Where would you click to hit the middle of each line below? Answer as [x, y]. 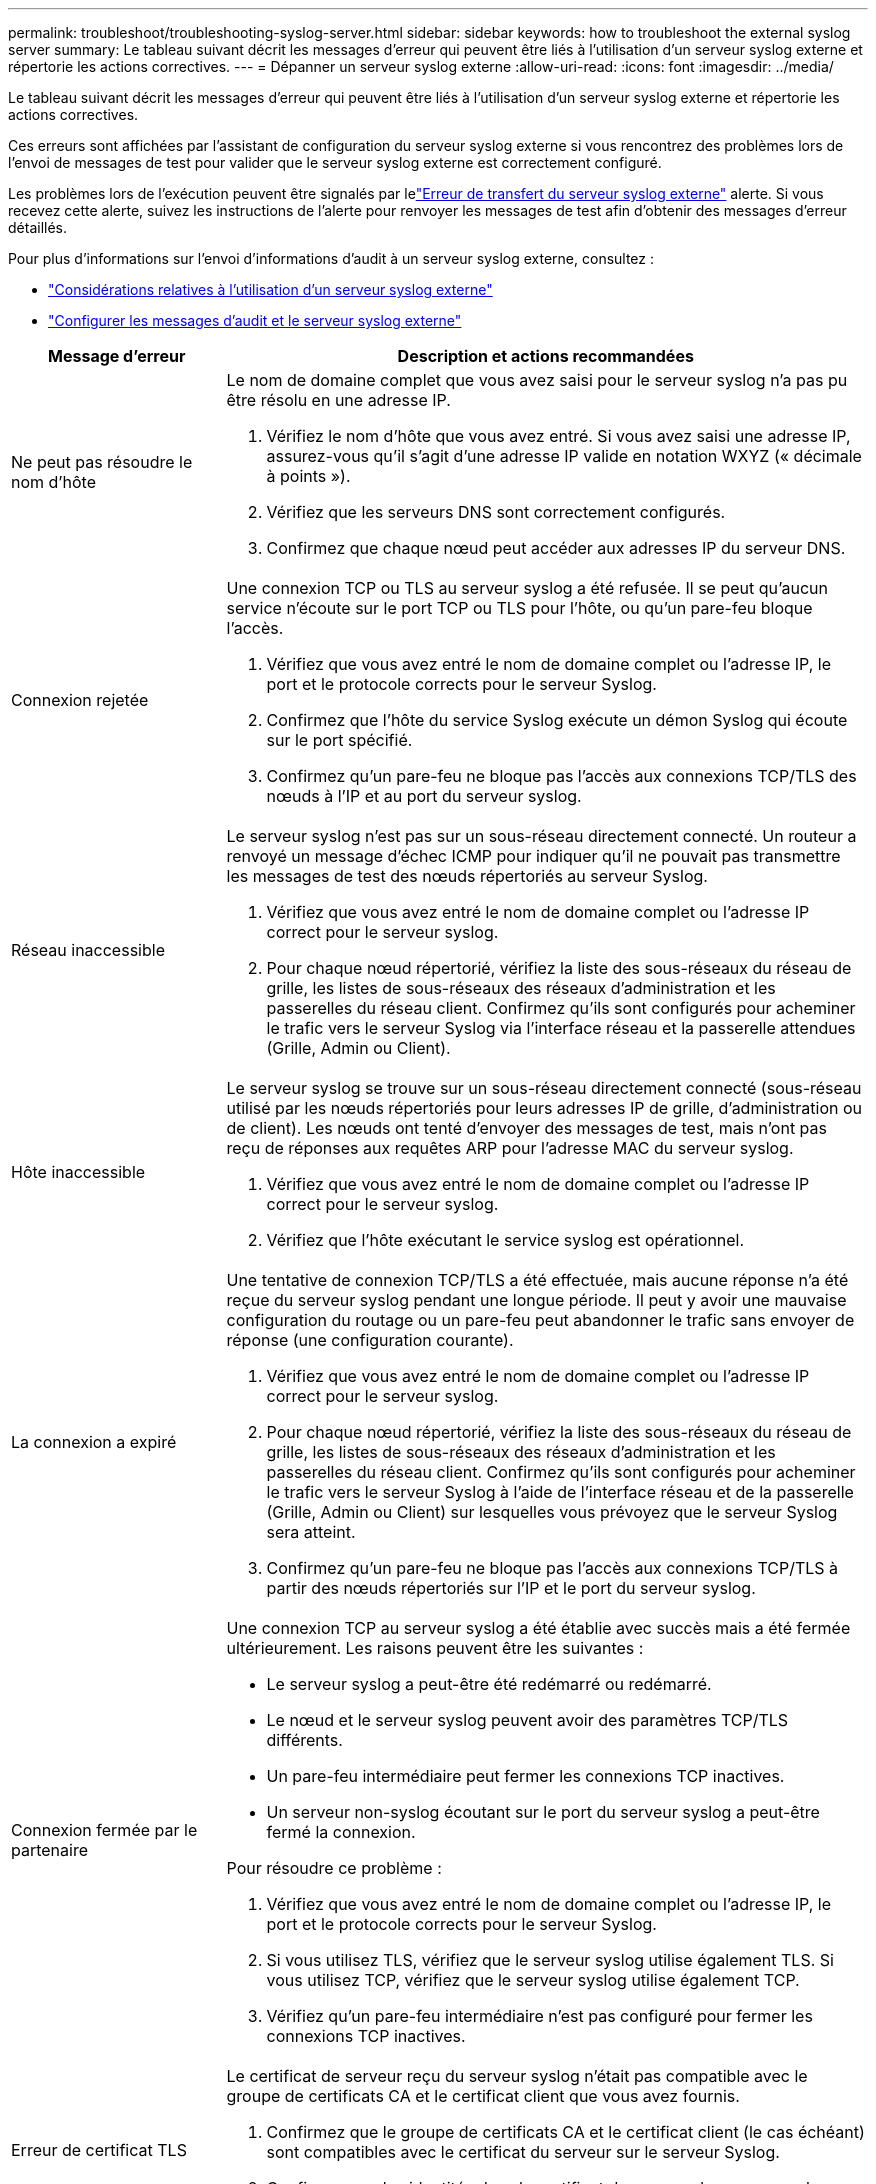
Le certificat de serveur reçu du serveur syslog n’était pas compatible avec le [517, 2076]
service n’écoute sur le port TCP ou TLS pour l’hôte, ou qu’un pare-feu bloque [519, 608]
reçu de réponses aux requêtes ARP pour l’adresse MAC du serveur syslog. [510, 1148]
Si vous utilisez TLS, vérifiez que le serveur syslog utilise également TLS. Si [550, 1960]
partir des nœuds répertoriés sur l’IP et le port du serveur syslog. [511, 1588]
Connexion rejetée [80, 700]
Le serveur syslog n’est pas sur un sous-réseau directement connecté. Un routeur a [541, 836]
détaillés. [38, 227]
